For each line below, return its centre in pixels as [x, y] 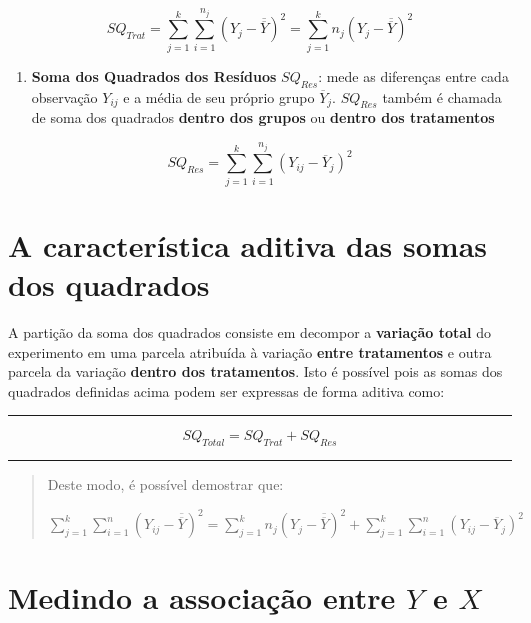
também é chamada [442, 96]
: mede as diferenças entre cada [413, 75]
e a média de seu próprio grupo [219, 96]
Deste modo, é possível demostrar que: [165, 484]
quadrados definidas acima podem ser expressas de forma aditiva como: [226, 390]
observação [64, 96]
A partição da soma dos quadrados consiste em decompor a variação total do [250, 332]
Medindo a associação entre [202, 597]
